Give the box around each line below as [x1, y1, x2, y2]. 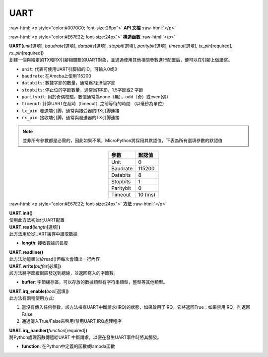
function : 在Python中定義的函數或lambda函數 [21, 343, 115, 350]
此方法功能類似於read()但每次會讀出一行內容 [9, 256, 100, 262]
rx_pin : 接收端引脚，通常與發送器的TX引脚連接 [21, 115, 120, 121]
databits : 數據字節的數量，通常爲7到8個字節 [21, 80, 116, 86]
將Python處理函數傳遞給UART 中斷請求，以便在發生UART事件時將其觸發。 [9, 334, 162, 340]
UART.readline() [9, 249, 44, 255]
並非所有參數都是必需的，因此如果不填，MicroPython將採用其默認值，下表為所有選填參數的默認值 [22, 138, 223, 143]
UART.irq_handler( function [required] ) [9, 327, 87, 333]
